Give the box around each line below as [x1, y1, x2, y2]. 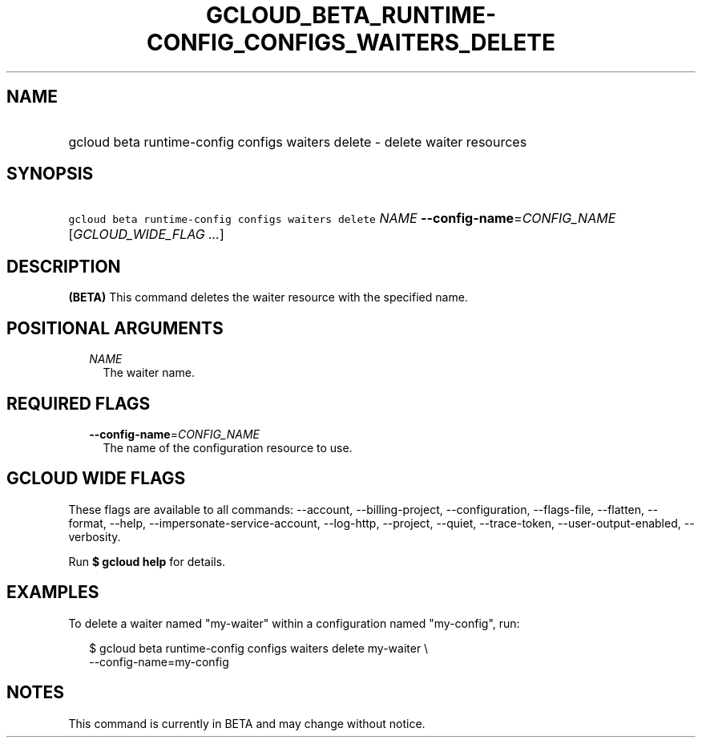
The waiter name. [103, 366, 195, 380]
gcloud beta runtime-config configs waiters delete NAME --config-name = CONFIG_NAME [68, 210, 616, 227]
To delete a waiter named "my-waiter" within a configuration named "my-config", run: [68, 616, 520, 630]
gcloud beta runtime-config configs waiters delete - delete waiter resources [68, 133, 527, 150]
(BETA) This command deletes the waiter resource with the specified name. [68, 290, 468, 305]
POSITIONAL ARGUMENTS [6, 317, 224, 338]
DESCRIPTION [6, 256, 121, 277]
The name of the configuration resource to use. [103, 440, 353, 455]
